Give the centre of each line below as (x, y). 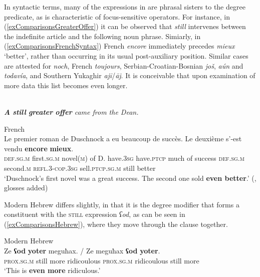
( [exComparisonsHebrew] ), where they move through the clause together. (116, 224)
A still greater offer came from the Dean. (71, 111)
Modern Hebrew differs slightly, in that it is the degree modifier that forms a (122, 204)
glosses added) (26, 188)
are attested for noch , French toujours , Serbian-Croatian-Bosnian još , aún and (124, 65)
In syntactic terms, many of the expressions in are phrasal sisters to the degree (125, 7)
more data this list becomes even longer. (66, 85)
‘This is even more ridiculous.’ (52, 270)
